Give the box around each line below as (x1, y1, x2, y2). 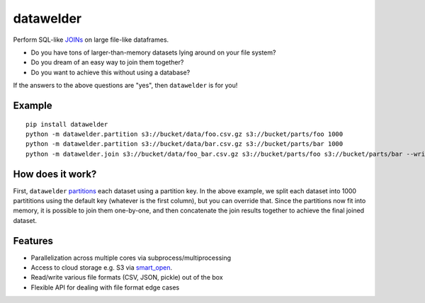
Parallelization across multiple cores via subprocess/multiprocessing (30, 253, 232, 262)
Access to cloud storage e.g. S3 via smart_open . (30, 263, 173, 272)
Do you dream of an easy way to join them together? (30, 58, 184, 67)
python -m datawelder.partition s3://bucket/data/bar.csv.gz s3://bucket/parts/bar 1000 (25, 140, 344, 148)
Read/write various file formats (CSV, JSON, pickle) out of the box (30, 273, 223, 282)
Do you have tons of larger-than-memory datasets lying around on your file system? (30, 48, 276, 57)
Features (13, 234, 53, 247)
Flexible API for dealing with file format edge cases (30, 283, 180, 292)
